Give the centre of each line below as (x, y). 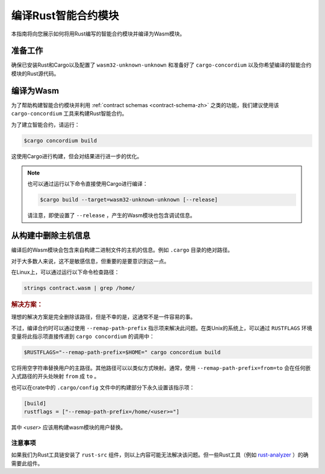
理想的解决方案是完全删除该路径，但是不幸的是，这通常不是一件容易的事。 (103, 317)
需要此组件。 (27, 463)
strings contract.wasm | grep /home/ (79, 288)
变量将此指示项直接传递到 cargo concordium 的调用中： (83, 336)
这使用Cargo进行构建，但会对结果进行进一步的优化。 (77, 156)
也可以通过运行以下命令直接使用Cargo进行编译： (88, 184)
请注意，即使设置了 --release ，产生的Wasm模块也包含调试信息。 (111, 215)
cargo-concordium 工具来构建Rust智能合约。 (69, 114)
